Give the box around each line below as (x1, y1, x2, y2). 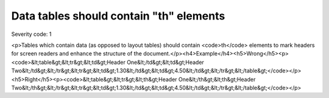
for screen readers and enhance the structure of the (11, 50, 143, 57)
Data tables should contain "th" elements (11, 9, 225, 23)
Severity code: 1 (11, 30, 52, 38)
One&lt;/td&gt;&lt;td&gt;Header (127, 58, 204, 66)
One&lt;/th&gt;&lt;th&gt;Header (178, 75, 256, 83)
